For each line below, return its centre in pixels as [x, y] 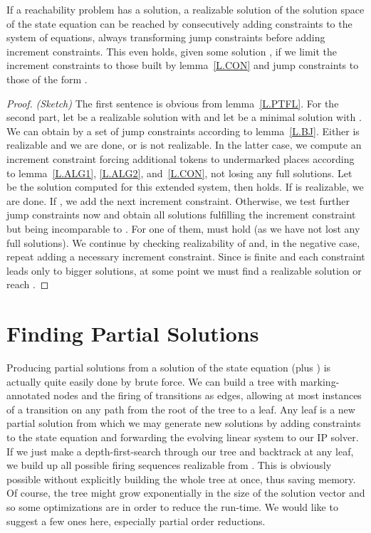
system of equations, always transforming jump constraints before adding [166, 37]
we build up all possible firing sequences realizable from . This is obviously [169, 465]
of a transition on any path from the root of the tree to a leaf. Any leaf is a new [181, 409]
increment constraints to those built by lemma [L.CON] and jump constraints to [183, 65]
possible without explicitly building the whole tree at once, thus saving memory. [181, 479]
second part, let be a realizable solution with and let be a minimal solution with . [184, 117]
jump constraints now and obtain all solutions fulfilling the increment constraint [181, 215]
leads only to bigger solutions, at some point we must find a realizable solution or [184, 270]
